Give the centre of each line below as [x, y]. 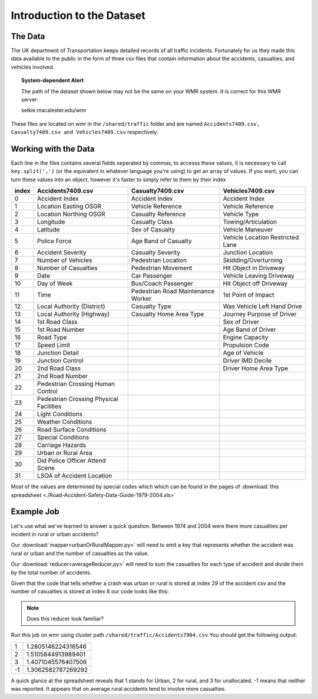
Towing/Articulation [250, 222]
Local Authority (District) [71, 306]
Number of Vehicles [65, 260]
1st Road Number [61, 329]
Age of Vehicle [243, 353]
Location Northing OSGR [71, 214]
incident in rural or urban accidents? [55, 534]
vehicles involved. [33, 67]
